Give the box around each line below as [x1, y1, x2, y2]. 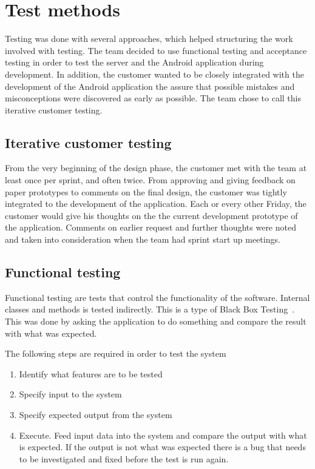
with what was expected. [5, 326, 97, 339]
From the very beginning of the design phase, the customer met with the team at [5, 161, 307, 174]
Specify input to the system [19, 388, 122, 400]
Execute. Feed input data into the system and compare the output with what [19, 428, 307, 441]
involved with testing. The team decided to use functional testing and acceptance [5, 44, 307, 56]
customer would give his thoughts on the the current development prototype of [5, 209, 298, 221]
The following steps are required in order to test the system [5, 347, 226, 360]
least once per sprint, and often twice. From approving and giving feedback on [5, 174, 296, 186]
